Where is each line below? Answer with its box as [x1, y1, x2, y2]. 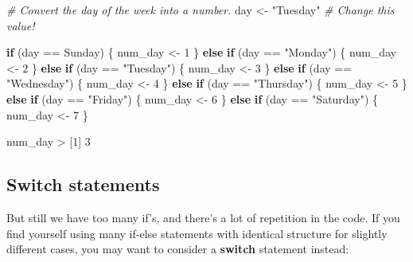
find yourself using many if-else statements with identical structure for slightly [6, 225, 388, 241]
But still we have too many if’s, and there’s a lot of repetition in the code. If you [6, 209, 400, 225]
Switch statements [6, 172, 160, 197]
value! [6, 17, 35, 33]
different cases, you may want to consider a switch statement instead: [6, 240, 349, 257]
